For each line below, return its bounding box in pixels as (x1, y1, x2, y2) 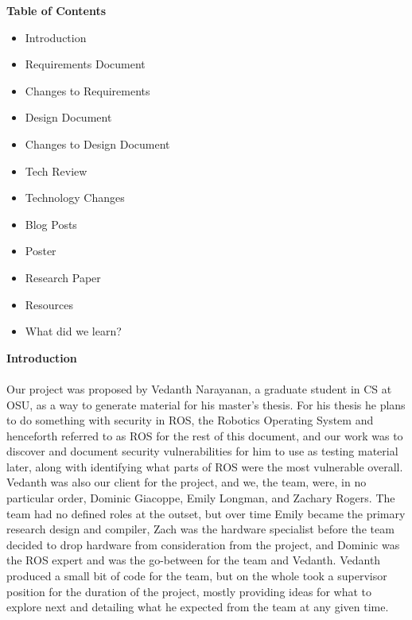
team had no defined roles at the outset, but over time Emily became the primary (6, 505, 406, 521)
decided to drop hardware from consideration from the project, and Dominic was (6, 536, 400, 552)
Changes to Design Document (25, 135, 170, 152)
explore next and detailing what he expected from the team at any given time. (6, 599, 389, 615)
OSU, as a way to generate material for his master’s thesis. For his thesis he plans (6, 396, 406, 413)
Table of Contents (6, 2, 107, 18)
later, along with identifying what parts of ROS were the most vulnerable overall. (6, 458, 403, 475)
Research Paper (25, 269, 101, 285)
